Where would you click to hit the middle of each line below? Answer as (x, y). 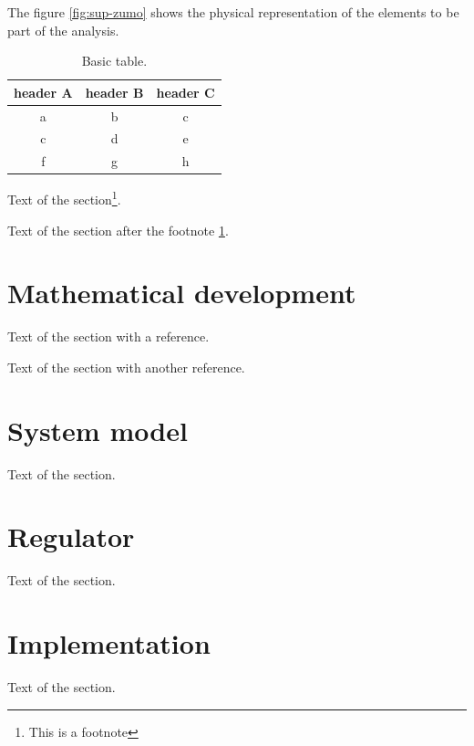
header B (114, 92)
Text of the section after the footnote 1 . (118, 230)
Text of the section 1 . (64, 198)
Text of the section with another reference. (126, 367)
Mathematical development (182, 293)
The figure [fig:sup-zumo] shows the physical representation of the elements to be (233, 12)
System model (98, 430)
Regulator (71, 536)
